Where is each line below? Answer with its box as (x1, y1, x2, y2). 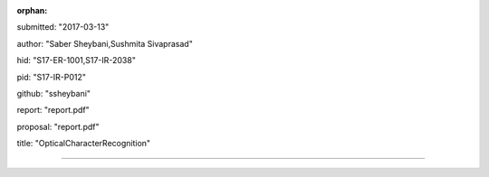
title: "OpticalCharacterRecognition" (16, 138, 151, 149)
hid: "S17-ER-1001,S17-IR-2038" (16, 55, 136, 66)
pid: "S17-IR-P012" (16, 71, 86, 82)
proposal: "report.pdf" (16, 121, 100, 132)
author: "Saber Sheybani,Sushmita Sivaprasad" (16, 38, 194, 49)
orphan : (16, 5, 48, 15)
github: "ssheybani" (16, 88, 91, 98)
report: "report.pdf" (16, 105, 90, 116)
